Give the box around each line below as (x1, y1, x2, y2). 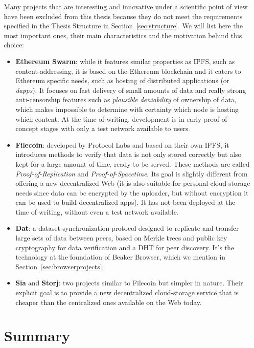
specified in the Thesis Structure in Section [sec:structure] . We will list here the (4, 21, 243, 31)
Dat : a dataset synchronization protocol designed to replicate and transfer (15, 223, 239, 233)
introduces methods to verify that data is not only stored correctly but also (15, 149, 242, 159)
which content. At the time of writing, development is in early (15, 113, 202, 124)
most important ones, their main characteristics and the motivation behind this (4, 30, 242, 40)
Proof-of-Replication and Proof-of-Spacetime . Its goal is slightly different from (15, 168, 248, 178)
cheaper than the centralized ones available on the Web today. (15, 297, 202, 307)
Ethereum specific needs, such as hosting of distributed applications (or (15, 75, 230, 86)
